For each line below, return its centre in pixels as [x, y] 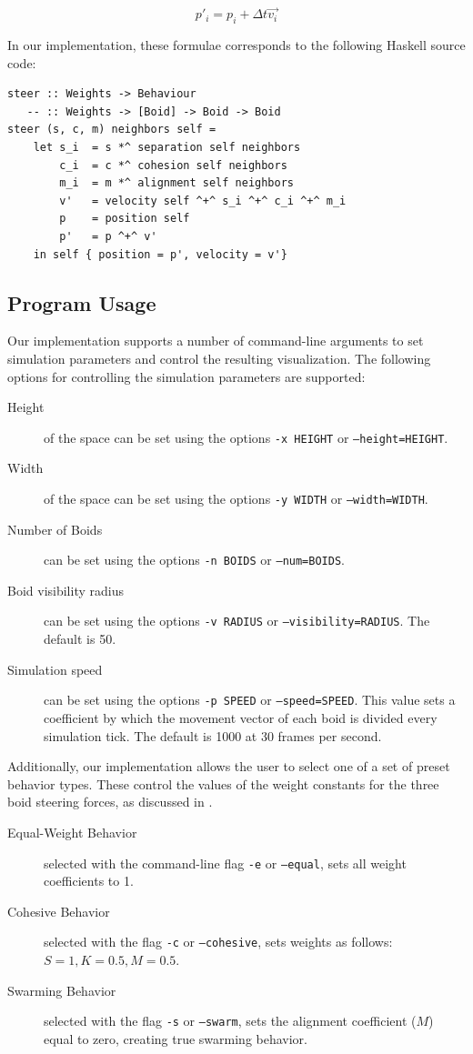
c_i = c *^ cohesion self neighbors [173, 165]
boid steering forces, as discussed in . [110, 802]
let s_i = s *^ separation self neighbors [167, 147]
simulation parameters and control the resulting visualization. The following [219, 358]
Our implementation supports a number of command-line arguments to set [216, 341]
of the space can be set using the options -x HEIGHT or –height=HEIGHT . [246, 437]
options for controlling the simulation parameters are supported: [186, 376]
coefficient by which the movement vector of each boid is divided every [241, 717]
